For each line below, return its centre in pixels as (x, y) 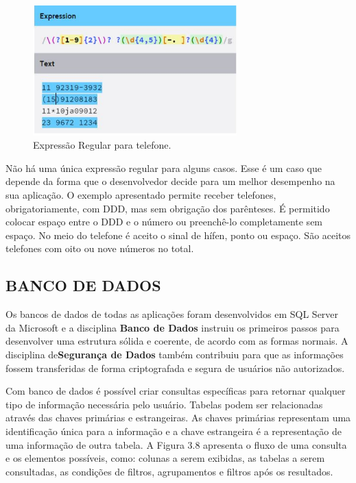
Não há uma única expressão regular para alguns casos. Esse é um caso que (164, 168)
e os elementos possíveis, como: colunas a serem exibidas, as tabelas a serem (165, 458)
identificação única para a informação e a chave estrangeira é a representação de (174, 431)
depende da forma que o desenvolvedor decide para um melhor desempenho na (170, 181)
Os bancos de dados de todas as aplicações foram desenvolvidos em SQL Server (172, 314)
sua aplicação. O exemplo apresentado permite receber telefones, (141, 195)
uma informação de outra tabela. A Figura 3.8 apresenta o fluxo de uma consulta (176, 444)
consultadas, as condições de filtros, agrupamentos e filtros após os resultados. (169, 471)
